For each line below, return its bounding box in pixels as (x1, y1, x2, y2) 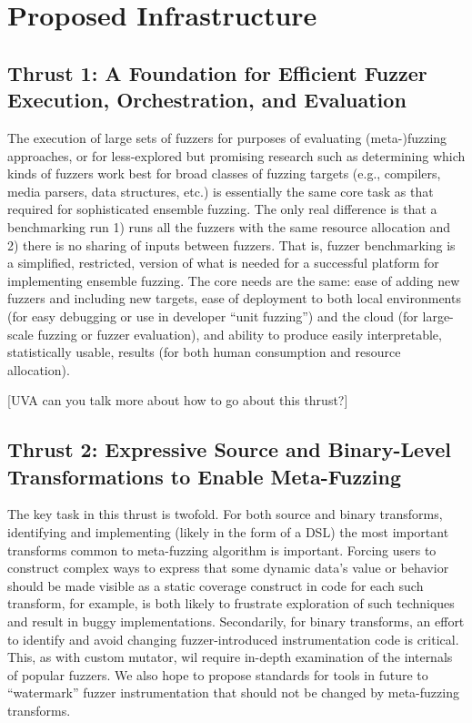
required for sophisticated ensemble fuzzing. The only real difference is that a (7, 199, 437, 219)
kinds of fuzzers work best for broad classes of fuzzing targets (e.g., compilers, (7, 164, 441, 183)
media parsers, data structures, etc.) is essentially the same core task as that (7, 181, 434, 200)
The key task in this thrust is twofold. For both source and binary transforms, (7, 504, 443, 524)
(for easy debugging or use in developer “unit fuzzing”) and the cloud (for (7, 306, 418, 325)
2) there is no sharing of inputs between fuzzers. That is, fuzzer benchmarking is (7, 235, 456, 254)
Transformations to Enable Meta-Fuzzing (7, 462, 402, 490)
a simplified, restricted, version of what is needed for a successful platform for (7, 253, 439, 272)
